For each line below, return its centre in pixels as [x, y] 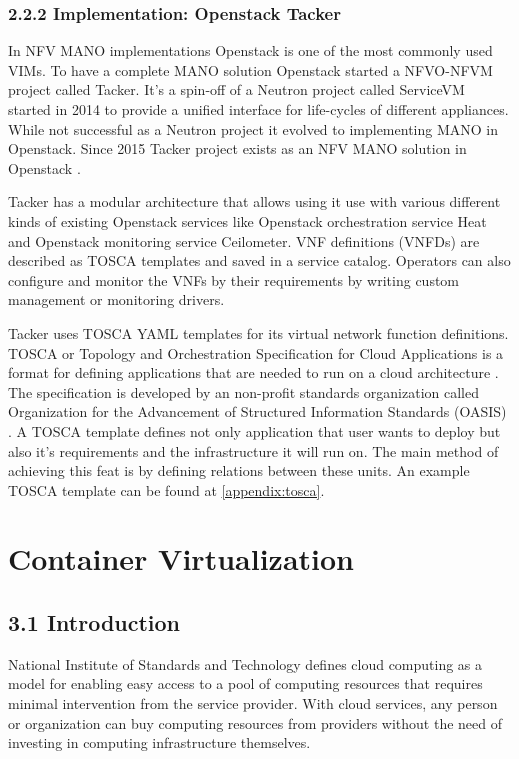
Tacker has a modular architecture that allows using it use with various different [254, 201]
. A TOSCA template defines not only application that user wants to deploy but [254, 430]
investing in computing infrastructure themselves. [159, 742]
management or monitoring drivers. [116, 299]
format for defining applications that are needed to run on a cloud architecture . [253, 372]
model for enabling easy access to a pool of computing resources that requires [245, 683]
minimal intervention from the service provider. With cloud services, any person [253, 703]
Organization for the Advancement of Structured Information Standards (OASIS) [257, 411]
